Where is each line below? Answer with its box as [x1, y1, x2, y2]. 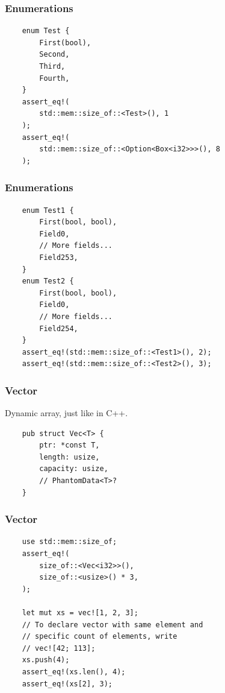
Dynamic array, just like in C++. [5, 407, 128, 419]
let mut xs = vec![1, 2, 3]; [22, 609, 138, 618]
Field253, [39, 253, 78, 262]
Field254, [39, 324, 78, 333]
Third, [39, 62, 66, 71]
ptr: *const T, [39, 441, 100, 450]
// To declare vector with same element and [22, 620, 203, 629]
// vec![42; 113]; [22, 644, 96, 653]
